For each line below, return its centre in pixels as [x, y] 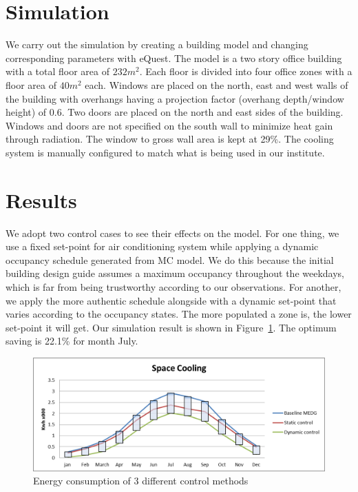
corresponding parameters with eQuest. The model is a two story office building [174, 58]
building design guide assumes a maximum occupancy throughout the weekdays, [175, 273]
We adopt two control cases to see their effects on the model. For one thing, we [172, 233]
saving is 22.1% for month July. [72, 341]
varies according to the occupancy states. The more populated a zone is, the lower [179, 314]
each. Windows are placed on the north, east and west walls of [217, 84]
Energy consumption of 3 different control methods [141, 481]
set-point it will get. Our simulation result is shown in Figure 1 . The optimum [171, 327]
